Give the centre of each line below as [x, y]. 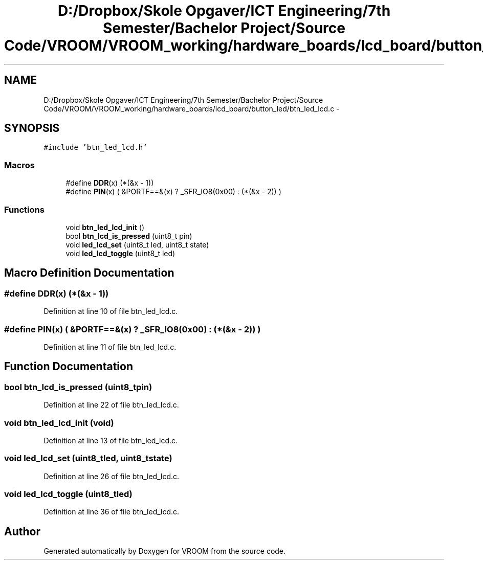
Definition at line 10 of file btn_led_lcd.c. [111, 311]
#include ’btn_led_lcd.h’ [95, 148]
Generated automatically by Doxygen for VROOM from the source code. [165, 551]
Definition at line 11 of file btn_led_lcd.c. [110, 347]
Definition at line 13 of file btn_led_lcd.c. [111, 440]
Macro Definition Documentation [89, 273]
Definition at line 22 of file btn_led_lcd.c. [111, 405]
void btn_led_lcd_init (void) [59, 423]
